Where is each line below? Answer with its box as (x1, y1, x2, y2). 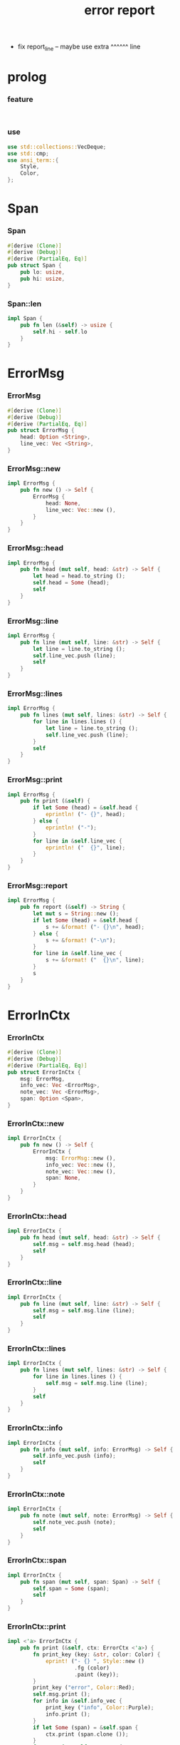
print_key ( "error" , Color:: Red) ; (33, 1684, 135, 1692)
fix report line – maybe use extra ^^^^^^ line (17, 42, 141, 52)
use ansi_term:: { (7, 156, 59, 164)
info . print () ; (45, 1710, 91, 1718)
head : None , (45, 500, 81, 507)
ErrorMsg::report (7, 880, 68, 890)
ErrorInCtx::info (7, 1423, 63, 1433)
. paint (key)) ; (74, 1671, 120, 1678)
